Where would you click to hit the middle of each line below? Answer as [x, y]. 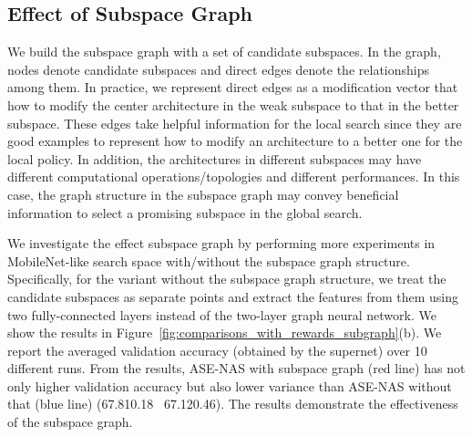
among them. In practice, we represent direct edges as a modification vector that [233, 87]
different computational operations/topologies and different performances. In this [234, 177]
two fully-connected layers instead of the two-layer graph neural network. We [222, 314]
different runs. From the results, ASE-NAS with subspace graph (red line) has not [236, 368]
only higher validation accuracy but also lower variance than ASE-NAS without [230, 385]
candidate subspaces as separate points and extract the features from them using [233, 296]
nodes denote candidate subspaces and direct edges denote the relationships [218, 69]
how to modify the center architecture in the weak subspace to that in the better [233, 104]
